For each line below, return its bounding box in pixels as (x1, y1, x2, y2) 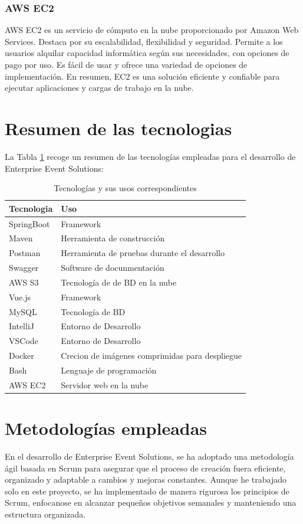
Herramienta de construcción (61, 232, 165, 244)
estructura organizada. (5, 508, 86, 520)
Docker (9, 349, 34, 362)
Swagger (9, 261, 39, 274)
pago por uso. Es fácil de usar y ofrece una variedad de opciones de (5, 58, 248, 70)
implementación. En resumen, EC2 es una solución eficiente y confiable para (5, 70, 280, 82)
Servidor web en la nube (61, 378, 149, 391)
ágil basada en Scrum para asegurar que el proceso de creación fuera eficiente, (5, 461, 286, 474)
